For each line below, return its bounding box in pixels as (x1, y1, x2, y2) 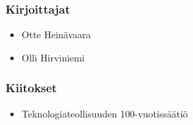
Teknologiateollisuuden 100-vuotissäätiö (21, 106, 188, 120)
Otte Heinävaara (21, 27, 91, 42)
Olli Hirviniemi (21, 50, 85, 64)
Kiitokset (5, 79, 57, 96)
